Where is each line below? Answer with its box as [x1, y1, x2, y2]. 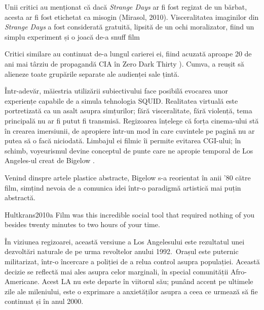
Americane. [5, 276, 40, 287]
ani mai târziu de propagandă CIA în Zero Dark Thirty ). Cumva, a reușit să [5, 58, 244, 69]
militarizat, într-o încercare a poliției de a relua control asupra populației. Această [5, 256, 260, 267]
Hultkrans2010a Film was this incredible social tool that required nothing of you [5, 209, 255, 220]
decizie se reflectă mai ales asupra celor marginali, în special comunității [5, 266, 229, 276]
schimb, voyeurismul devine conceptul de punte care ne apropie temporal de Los [5, 145, 253, 156]
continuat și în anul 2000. [5, 296, 84, 306]
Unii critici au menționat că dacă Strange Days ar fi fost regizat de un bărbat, [5, 2, 247, 12]
